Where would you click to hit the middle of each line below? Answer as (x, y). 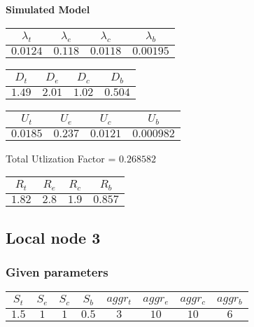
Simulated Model (48, 9)
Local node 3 (53, 237)
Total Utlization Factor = (61, 158)
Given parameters (57, 271)
